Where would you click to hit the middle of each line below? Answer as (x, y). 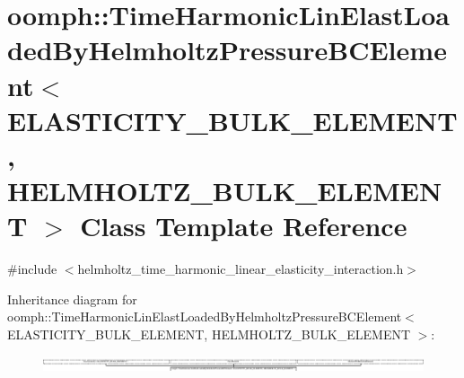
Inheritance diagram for (72, 299)
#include (32, 269)
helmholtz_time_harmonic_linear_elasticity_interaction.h (241, 269)
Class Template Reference (244, 226)
